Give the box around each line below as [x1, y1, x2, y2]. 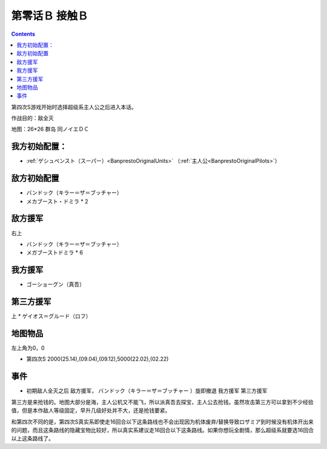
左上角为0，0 [11, 344, 45, 351]
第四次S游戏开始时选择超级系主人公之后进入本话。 [11, 103, 137, 110]
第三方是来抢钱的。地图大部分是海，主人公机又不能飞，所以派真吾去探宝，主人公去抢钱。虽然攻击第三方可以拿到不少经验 [11, 398, 314, 405]
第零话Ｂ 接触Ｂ [11, 9, 88, 22]
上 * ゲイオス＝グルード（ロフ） [11, 313, 91, 320]
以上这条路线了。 [11, 435, 54, 442]
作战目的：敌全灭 [11, 115, 54, 122]
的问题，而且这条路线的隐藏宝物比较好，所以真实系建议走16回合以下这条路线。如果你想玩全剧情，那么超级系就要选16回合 [11, 426, 314, 433]
